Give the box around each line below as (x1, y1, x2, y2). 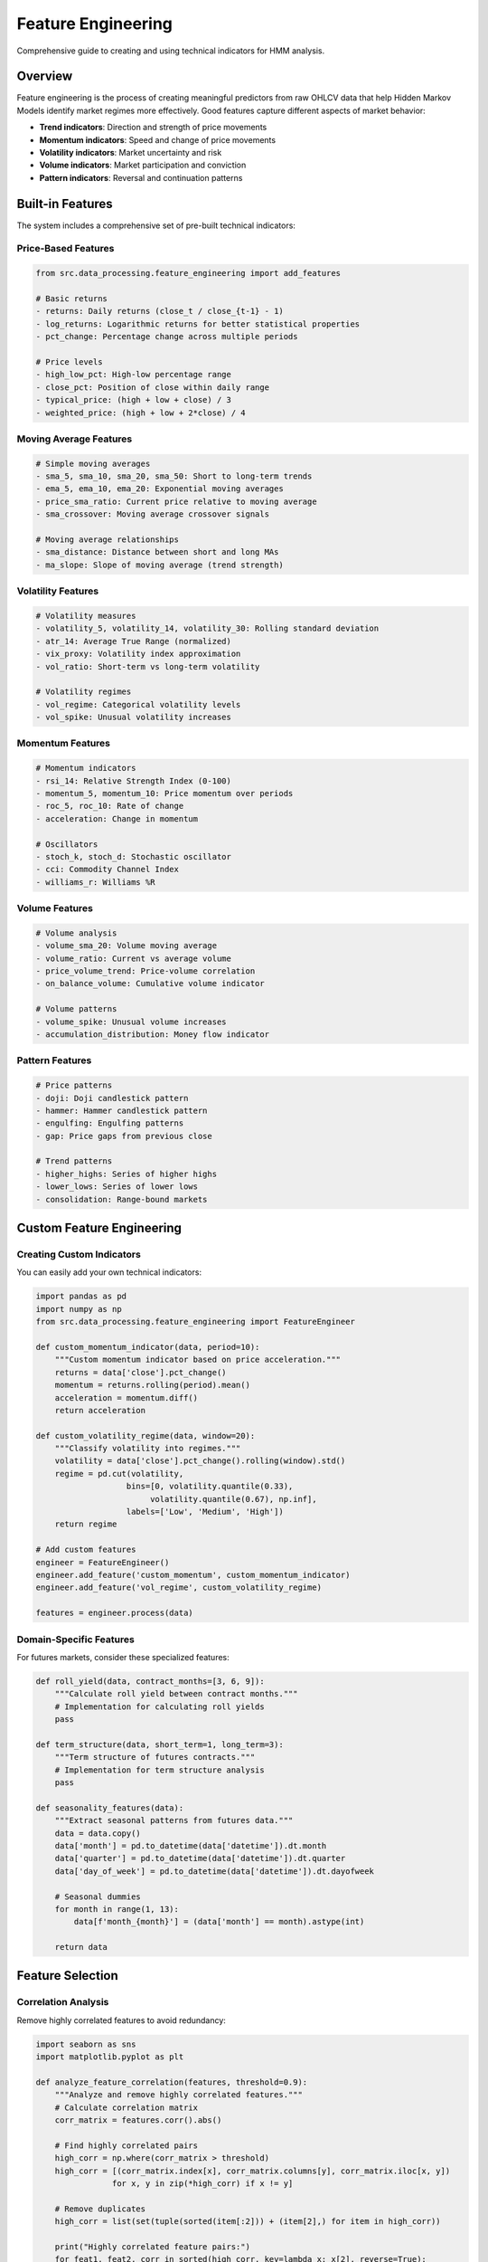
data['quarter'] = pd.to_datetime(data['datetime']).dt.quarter (54, 1853, 346, 1864)
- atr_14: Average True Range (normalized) (35, 636, 232, 646)
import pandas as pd (35, 1291, 127, 1302)
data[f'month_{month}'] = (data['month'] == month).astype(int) (73, 1916, 365, 1927)
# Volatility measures (35, 611, 136, 621)
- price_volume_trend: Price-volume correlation (35, 966, 256, 976)
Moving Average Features (16, 432, 133, 445)
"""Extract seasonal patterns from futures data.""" (54, 1815, 294, 1826)
